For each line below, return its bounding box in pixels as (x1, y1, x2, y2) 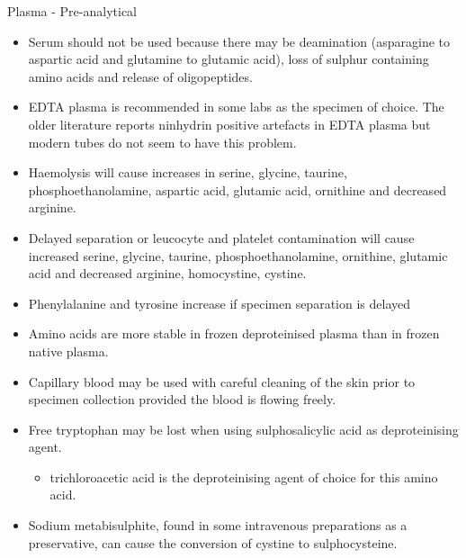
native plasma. (28, 341, 109, 360)
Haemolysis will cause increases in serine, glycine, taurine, (28, 163, 347, 182)
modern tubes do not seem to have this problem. (28, 132, 297, 151)
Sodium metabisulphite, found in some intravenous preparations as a (28, 516, 408, 535)
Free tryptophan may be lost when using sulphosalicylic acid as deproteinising (28, 419, 459, 438)
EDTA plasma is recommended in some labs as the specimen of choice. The (28, 97, 444, 116)
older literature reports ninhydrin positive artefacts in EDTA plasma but (28, 114, 431, 133)
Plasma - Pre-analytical (7, 2, 138, 20)
